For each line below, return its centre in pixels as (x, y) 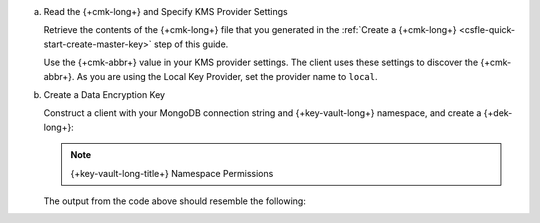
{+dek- (498, 113)
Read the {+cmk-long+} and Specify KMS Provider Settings (166, 11)
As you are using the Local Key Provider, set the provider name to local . (227, 76)
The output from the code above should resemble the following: (175, 201)
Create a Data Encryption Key (104, 94)
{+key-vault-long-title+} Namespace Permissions (172, 173)
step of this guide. (191, 44)
